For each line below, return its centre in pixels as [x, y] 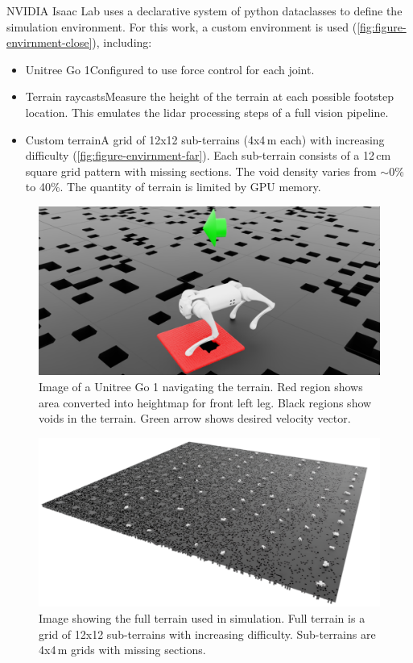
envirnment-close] [50, 42]
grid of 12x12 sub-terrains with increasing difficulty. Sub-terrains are [207, 634]
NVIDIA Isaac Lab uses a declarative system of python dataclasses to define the [204, 10]
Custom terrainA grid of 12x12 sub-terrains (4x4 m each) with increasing [205, 139]
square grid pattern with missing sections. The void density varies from [201, 171]
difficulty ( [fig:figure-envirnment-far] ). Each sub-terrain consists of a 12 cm [208, 155]
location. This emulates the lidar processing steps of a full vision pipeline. [207, 112]
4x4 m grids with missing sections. [122, 650]
